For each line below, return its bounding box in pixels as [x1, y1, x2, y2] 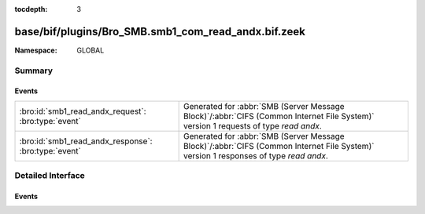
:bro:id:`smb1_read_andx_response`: [19, 136, 153, 147]
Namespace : [14, 45, 58, 55]
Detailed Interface [14, 170, 86, 181]
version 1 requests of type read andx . [183, 120, 322, 131]
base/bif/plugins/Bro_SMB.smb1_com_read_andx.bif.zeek [14, 24, 306, 38]
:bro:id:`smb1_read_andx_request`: [19, 106, 146, 117]
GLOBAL [76, 45, 105, 55]
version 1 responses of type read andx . [183, 150, 328, 161]
